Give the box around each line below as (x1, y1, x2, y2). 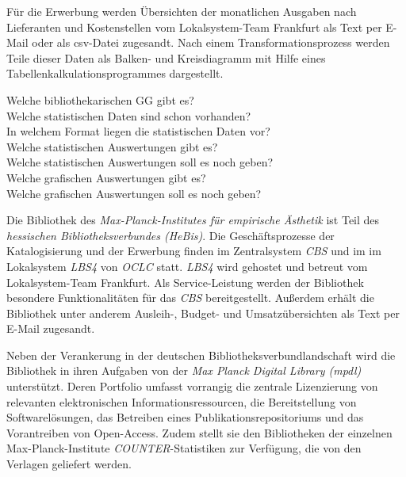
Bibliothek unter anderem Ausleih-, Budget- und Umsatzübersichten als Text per (6, 304, 400, 321)
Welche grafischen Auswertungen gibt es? (6, 169, 206, 185)
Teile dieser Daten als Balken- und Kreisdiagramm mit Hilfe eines (6, 49, 326, 66)
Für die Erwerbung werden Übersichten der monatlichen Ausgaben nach (6, 3, 357, 19)
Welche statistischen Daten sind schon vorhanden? (6, 107, 251, 124)
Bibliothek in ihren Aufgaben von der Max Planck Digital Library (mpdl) (6, 362, 362, 379)
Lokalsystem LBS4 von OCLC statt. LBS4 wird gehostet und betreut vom (6, 258, 368, 274)
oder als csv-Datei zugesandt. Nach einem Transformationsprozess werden (32, 34, 390, 51)
